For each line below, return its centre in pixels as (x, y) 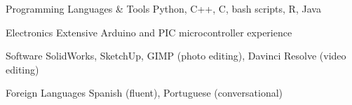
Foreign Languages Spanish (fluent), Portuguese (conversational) (144, 93)
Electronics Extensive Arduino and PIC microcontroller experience (149, 32)
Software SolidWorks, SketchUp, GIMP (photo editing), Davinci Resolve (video (176, 56)
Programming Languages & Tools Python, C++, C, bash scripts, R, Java (163, 8)
